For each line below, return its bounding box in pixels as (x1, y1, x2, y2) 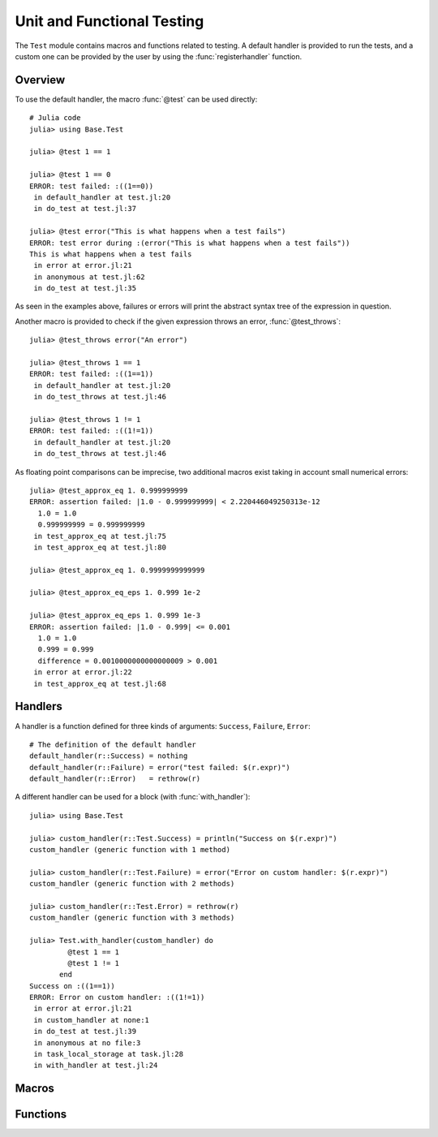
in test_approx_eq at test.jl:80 (33, 542, 166, 552)
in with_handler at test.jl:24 (33, 1061, 158, 1070)
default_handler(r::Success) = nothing (29, 752, 188, 760)
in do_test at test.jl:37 (33, 204, 137, 213)
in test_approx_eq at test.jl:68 (33, 678, 166, 688)
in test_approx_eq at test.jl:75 (33, 532, 166, 541)
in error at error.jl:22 (33, 668, 133, 677)
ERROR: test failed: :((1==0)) (29, 181, 154, 191)
